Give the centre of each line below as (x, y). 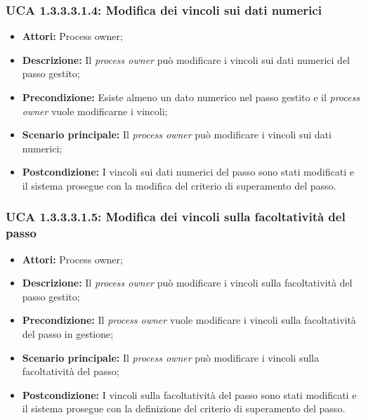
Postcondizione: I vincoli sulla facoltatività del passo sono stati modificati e (189, 394)
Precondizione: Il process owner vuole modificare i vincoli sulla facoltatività (189, 320)
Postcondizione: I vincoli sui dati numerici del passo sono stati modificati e (188, 172)
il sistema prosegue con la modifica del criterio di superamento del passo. (179, 185)
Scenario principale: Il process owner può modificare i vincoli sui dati (177, 134)
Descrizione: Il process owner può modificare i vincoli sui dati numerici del (186, 59)
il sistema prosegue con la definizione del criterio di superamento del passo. (184, 408)
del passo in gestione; (68, 334)
